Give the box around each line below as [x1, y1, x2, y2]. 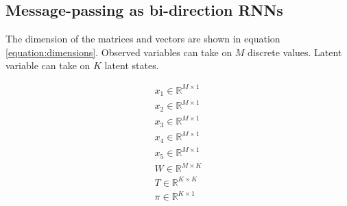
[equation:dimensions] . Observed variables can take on [5, 44, 232, 59]
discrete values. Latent [248, 44, 342, 59]
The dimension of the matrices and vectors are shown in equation [5, 31, 280, 46]
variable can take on [5, 58, 91, 73]
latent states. [104, 58, 159, 73]
